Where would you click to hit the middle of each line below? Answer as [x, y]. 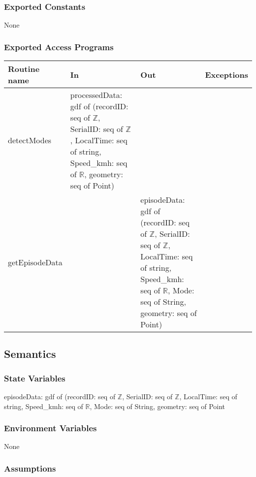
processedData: [96, 95]
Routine [24, 69]
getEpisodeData [35, 262]
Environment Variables [50, 428]
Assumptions [30, 468]
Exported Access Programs [59, 47]
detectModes [30, 140]
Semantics [30, 354]
